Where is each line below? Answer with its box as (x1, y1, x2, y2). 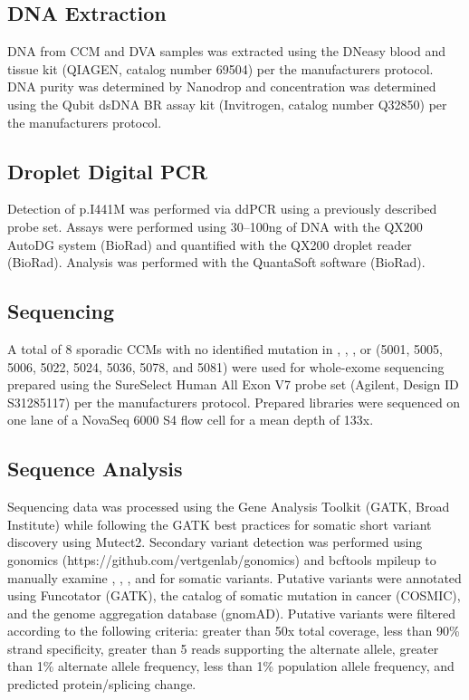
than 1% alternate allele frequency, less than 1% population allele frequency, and (7, 657, 455, 676)
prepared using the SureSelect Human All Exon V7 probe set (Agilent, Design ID (7, 375, 459, 394)
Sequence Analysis (7, 455, 183, 483)
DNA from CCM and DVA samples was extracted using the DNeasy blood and (7, 42, 446, 61)
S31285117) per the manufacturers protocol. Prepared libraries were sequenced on (7, 392, 461, 411)
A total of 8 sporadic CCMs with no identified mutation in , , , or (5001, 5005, (7, 339, 443, 358)
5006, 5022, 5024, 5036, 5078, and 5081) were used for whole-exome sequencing (7, 357, 445, 376)
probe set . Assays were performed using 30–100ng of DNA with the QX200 (7, 216, 423, 235)
